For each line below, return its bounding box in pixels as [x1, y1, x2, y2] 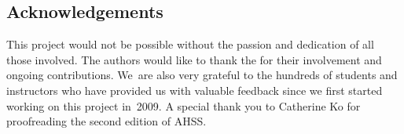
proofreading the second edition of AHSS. [6, 113, 207, 129]
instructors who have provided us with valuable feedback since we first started [6, 81, 383, 98]
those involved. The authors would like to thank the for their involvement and [6, 51, 382, 67]
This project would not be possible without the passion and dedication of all [6, 36, 374, 53]
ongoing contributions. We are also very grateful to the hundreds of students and [6, 67, 398, 83]
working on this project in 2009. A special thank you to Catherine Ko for [6, 97, 361, 114]
